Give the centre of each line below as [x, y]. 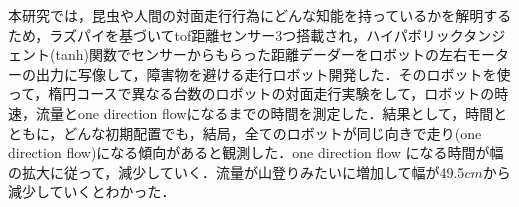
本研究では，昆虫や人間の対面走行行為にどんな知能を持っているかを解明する [260, 15]
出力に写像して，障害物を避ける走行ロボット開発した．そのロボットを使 [273, 73]
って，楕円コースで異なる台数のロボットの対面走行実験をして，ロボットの [251, 93]
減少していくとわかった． [92, 191]
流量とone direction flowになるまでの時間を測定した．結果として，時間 [264, 112]
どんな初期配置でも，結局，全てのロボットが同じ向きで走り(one [272, 132]
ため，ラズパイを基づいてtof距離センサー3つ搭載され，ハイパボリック [236, 34]
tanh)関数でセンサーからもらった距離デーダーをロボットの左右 [261, 54]
